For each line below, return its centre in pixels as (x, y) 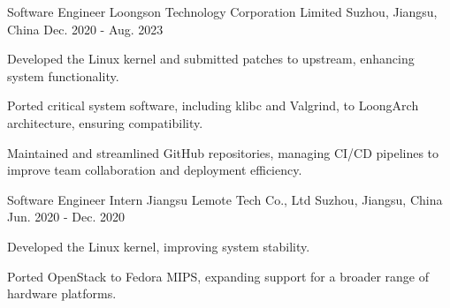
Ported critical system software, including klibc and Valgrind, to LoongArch (213, 105)
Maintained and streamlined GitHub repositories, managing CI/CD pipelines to (223, 152)
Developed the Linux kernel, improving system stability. (159, 246)
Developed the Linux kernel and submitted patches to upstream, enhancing (211, 59)
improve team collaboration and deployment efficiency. (155, 170)
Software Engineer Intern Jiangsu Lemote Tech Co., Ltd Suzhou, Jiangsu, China (225, 199)
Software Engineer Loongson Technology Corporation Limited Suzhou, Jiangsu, (222, 11)
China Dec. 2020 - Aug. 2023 (85, 29)
